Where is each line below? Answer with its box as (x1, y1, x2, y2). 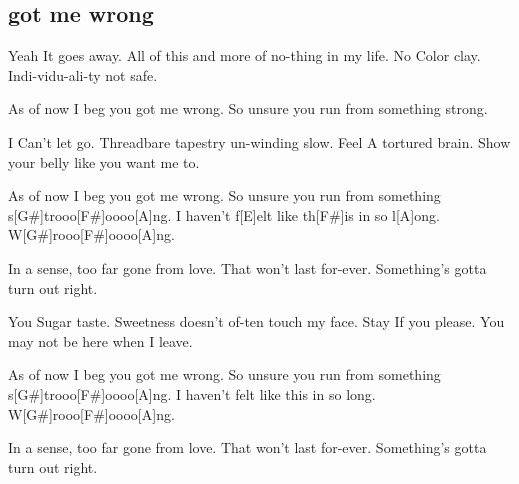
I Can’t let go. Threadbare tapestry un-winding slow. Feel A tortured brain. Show (8, 131, 511, 152)
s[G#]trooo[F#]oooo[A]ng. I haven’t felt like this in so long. (8, 383, 376, 404)
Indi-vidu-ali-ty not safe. (8, 64, 158, 85)
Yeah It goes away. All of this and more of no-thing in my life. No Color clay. (8, 45, 481, 66)
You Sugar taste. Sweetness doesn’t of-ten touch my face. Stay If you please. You (8, 311, 505, 332)
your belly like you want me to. (8, 151, 200, 172)
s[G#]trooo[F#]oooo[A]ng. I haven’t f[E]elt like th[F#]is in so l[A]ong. (8, 204, 440, 225)
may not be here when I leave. (8, 330, 193, 351)
